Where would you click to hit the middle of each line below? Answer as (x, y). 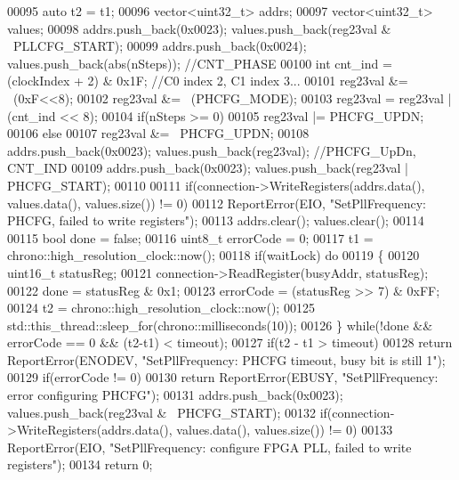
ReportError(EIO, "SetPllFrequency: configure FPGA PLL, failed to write (209, 447)
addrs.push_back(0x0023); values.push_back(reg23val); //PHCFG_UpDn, (212, 150)
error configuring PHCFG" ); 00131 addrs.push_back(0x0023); (175, 395)
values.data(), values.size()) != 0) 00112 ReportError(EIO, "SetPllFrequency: (217, 203)
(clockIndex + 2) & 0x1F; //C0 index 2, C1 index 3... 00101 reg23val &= (208, 81)
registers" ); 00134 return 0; (80, 464)
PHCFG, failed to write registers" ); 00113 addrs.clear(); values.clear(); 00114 (216, 220)
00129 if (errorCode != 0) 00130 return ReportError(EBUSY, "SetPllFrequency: (223, 377)
